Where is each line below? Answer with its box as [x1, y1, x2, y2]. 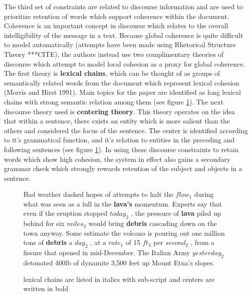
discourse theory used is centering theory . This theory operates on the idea [4, 106, 235, 116]
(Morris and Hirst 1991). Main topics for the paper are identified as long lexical [4, 87, 241, 97]
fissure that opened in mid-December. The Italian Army [23, 247, 190, 258]
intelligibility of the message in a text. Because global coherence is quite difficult [4, 30, 243, 40]
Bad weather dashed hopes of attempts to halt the [23, 189, 174, 199]
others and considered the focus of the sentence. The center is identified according [4, 125, 248, 135]
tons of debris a [23, 237, 72, 247]
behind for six [23, 218, 65, 228]
